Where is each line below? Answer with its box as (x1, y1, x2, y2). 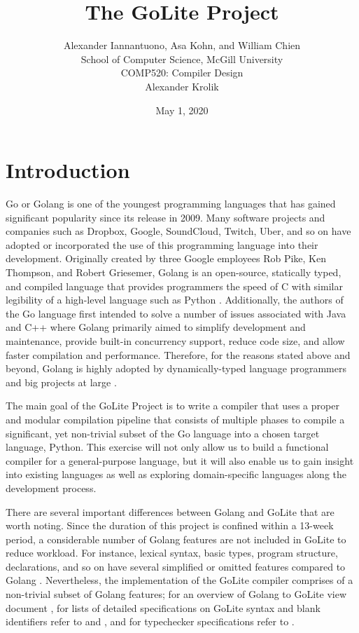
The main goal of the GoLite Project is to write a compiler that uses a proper (6, 398, 339, 413)
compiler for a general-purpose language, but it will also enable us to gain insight (6, 453, 354, 468)
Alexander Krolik (145, 79, 219, 93)
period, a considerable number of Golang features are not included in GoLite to (6, 531, 346, 546)
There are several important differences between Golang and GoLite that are (6, 504, 335, 519)
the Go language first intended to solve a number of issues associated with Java (6, 306, 346, 320)
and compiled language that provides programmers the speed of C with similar (6, 278, 343, 293)
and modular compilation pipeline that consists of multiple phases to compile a (6, 411, 345, 426)
